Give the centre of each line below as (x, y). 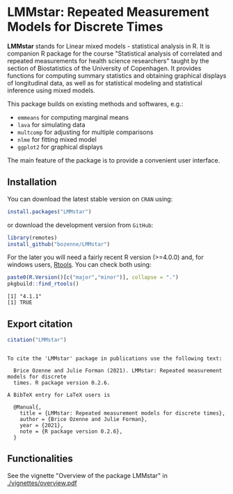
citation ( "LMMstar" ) (37, 340)
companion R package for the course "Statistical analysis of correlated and (115, 53)
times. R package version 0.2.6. (62, 383)
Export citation (40, 324)
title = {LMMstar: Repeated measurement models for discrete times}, (123, 413)
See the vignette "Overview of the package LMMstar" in (88, 475)
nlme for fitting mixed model (57, 139)
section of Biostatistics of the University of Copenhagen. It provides (104, 68)
